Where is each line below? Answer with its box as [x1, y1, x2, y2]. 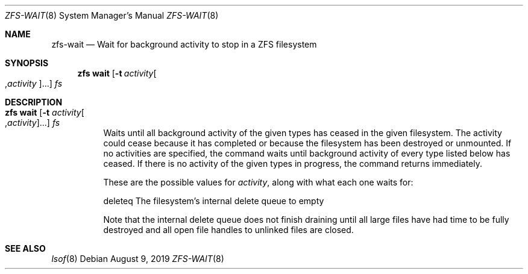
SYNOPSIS [5, 58, 49, 68]
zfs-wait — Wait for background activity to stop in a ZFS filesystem [51, 39, 317, 49]
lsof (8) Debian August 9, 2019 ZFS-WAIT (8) [51, 254, 224, 264]
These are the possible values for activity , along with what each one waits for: [103, 177, 413, 187]
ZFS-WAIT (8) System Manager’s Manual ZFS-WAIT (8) [5, 10, 219, 20]
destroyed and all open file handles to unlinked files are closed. [103, 225, 354, 235]
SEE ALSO [5, 243, 46, 254]
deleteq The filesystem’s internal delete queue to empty [103, 196, 324, 206]
